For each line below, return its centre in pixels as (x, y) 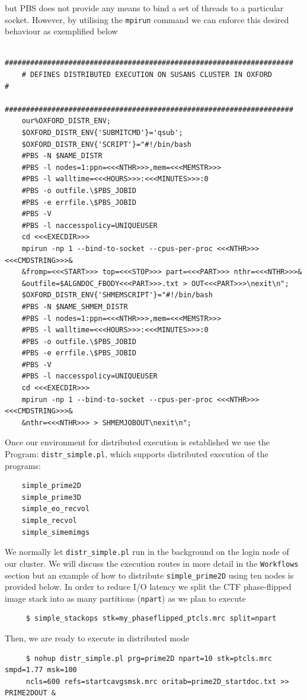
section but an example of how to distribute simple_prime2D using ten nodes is (149, 575)
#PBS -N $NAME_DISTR (62, 156)
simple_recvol (49, 521)
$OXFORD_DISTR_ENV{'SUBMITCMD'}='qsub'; (102, 133)
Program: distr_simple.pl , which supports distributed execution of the (137, 454)
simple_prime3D (51, 497)
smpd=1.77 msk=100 (41, 670)
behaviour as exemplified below (61, 31)
